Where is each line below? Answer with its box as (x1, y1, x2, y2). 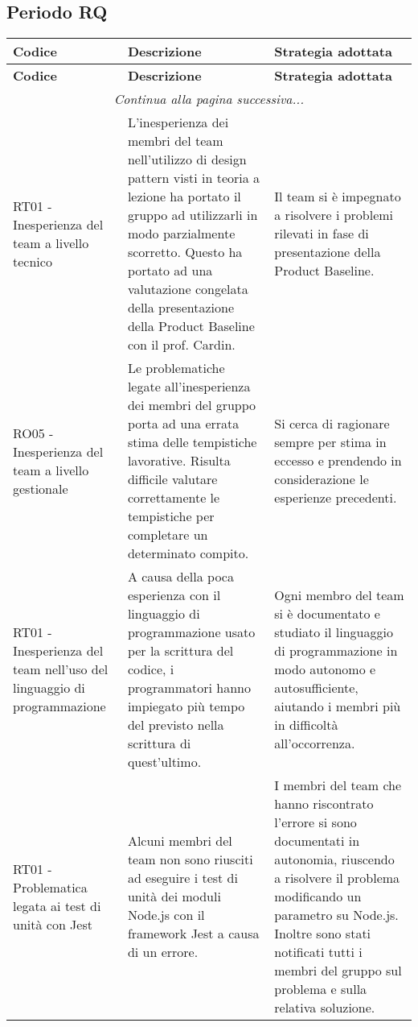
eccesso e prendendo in (274, 451, 402, 470)
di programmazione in (274, 641, 398, 661)
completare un (127, 525, 208, 545)
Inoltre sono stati (274, 924, 371, 943)
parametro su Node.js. (274, 905, 399, 925)
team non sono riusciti (127, 850, 253, 869)
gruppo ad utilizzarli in (127, 205, 258, 225)
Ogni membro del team (274, 586, 404, 605)
